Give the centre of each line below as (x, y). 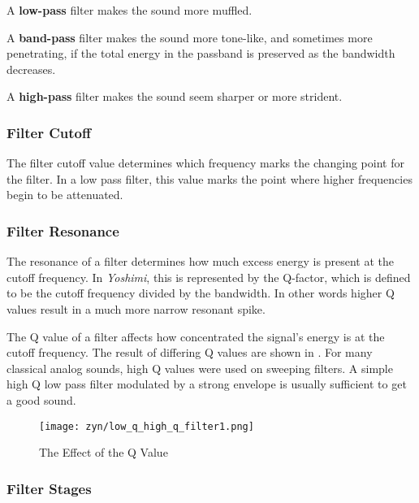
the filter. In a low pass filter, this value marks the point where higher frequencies (209, 178)
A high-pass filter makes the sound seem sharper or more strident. (175, 96)
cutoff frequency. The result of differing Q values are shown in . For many (190, 352)
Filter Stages (49, 488)
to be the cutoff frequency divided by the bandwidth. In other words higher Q (201, 293)
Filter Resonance (63, 230)
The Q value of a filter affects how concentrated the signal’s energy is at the (196, 336)
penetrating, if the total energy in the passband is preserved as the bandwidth (201, 53)
